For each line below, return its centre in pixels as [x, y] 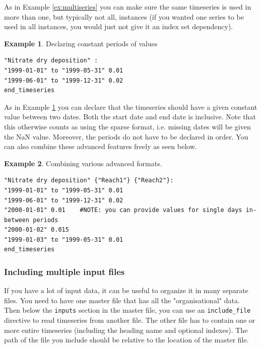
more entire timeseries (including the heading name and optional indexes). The [126, 330]
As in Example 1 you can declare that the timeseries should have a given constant [131, 107]
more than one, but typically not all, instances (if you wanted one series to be [124, 16]
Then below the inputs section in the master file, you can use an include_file [127, 310]
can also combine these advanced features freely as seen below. [101, 146]
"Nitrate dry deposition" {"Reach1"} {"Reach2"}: [89, 181]
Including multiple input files [64, 271]
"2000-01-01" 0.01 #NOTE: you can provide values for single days [123, 210]
